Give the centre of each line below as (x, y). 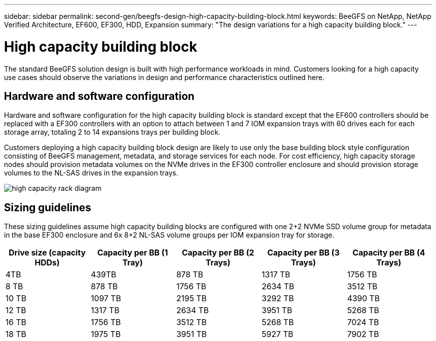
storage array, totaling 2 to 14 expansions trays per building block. (112, 132)
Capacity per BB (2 (218, 253)
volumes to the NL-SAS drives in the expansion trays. (91, 173)
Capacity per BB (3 (303, 253)
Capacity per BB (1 (133, 253)
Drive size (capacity (47, 253)
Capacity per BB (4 (389, 253)
